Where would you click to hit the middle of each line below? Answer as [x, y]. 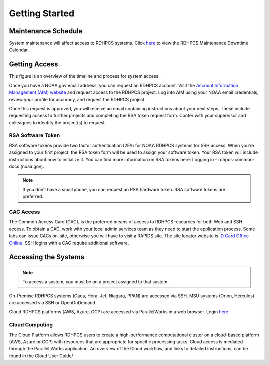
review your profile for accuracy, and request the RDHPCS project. [78, 99]
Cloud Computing [31, 325]
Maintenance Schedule [46, 31]
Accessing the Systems [47, 257]
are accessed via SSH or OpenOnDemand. [53, 303]
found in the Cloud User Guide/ [41, 356]
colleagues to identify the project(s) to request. [58, 122]
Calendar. [19, 50]
